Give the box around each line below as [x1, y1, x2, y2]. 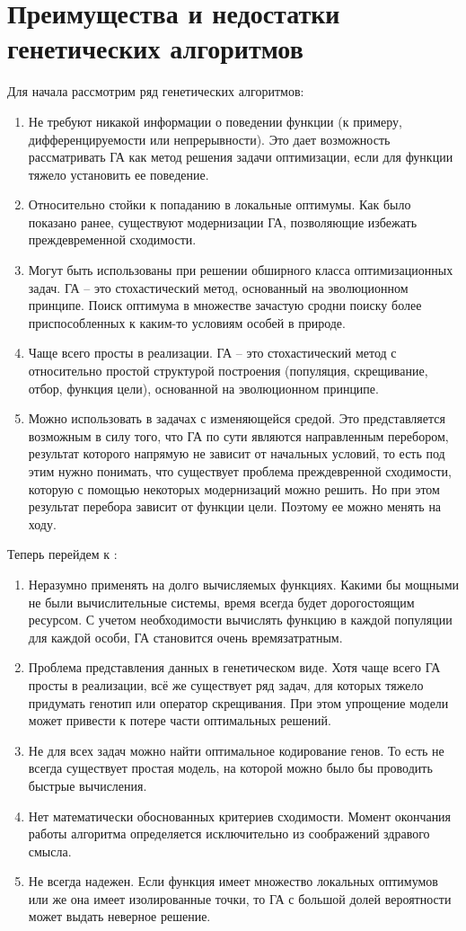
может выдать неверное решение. [28, 907, 211, 926]
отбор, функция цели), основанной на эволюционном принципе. [28, 378, 379, 397]
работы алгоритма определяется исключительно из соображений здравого [28, 824, 430, 843]
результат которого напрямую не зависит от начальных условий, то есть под [28, 444, 445, 463]
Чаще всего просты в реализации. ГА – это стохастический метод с [28, 343, 397, 362]
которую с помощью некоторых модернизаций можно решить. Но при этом [28, 479, 440, 498]
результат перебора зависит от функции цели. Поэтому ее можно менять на [28, 497, 442, 516]
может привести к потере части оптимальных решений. [28, 711, 331, 730]
